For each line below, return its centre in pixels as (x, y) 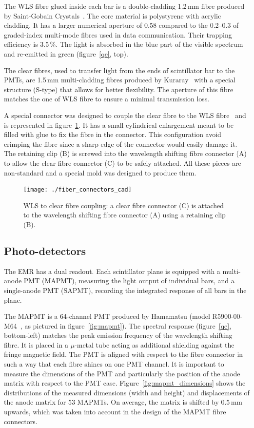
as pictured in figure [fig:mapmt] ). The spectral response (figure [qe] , (128, 325)
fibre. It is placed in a (36, 344)
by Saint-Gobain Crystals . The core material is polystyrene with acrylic (113, 15)
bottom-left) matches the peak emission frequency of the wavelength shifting (118, 335)
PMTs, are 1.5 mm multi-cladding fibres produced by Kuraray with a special (120, 80)
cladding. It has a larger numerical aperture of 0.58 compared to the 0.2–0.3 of (121, 25)
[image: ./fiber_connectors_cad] (78, 190)
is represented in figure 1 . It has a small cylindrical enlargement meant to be (119, 125)
